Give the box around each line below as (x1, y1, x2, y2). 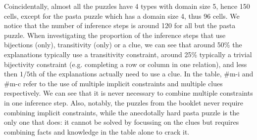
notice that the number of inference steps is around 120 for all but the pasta (4, 20, 236, 31)
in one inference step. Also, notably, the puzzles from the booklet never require (4, 97, 244, 107)
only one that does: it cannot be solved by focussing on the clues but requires (4, 117, 239, 127)
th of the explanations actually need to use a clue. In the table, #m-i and (30, 69, 254, 79)
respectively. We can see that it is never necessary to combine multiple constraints (4, 88, 253, 98)
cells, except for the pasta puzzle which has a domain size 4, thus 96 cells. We (4, 10, 240, 21)
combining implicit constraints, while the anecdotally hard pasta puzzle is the (4, 107, 240, 117)
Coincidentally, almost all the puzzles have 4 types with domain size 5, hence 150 (4, 1, 250, 11)
